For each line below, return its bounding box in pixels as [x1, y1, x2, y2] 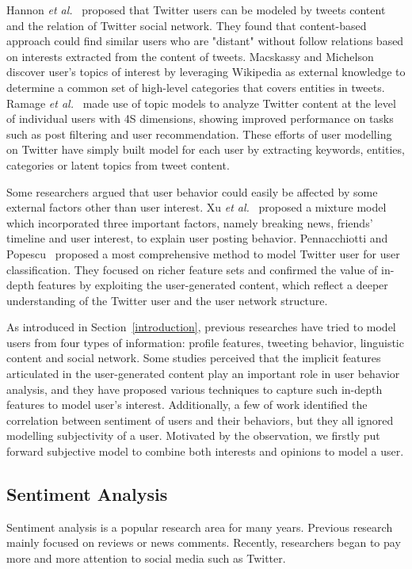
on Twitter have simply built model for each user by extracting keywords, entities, [6, 141, 405, 158]
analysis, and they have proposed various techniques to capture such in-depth [6, 380, 383, 397]
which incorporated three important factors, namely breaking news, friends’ [6, 214, 373, 231]
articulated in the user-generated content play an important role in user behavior [6, 365, 400, 382]
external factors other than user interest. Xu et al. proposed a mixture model [6, 199, 387, 216]
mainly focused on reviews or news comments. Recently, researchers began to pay [6, 534, 401, 551]
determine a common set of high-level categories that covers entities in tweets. [6, 78, 385, 95]
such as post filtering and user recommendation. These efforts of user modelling [6, 125, 392, 142]
